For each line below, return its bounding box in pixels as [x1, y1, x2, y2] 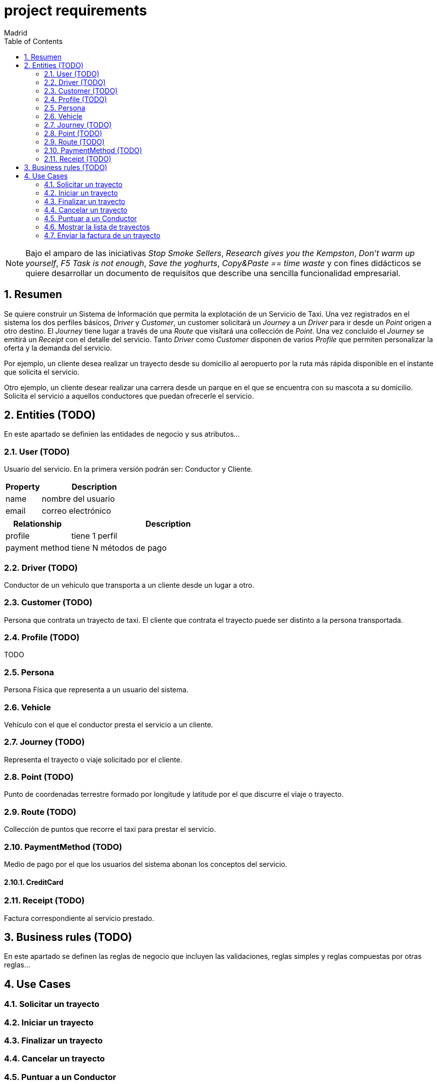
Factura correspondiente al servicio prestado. [4, 913, 154, 922]
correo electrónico [41, 506, 111, 516]
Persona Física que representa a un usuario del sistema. [4, 685, 188, 694]
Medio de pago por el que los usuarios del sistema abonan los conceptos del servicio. [4, 859, 287, 868]
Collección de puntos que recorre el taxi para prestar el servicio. [4, 825, 216, 834]
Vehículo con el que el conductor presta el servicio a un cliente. [4, 720, 213, 729]
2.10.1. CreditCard [4, 877, 63, 886]
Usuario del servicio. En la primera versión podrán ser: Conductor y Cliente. [4, 465, 253, 474]
